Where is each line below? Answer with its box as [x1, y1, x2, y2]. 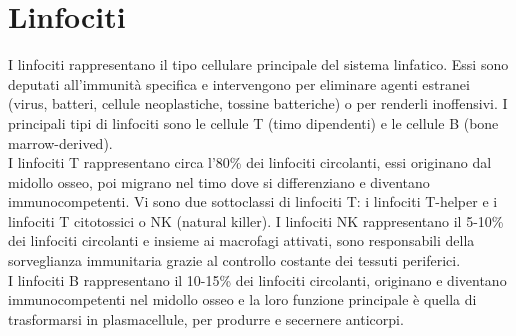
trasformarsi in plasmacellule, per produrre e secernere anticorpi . [8, 308, 404, 329]
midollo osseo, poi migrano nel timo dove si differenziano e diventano [8, 171, 430, 192]
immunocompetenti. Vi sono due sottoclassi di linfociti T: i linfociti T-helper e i [8, 191, 498, 212]
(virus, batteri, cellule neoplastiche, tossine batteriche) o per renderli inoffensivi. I [8, 93, 508, 114]
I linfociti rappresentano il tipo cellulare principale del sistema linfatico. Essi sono [8, 54, 509, 75]
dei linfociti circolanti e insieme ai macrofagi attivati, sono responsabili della [8, 230, 475, 251]
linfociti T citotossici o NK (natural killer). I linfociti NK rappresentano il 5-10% [8, 210, 504, 231]
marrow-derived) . [8, 132, 113, 153]
